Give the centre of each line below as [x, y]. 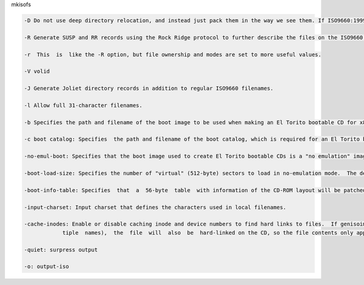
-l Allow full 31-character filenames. [83, 105]
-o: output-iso [46, 267]
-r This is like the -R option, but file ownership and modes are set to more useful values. [173, 54]
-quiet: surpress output [61, 250]
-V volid [37, 72]
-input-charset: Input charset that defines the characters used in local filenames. [155, 207]
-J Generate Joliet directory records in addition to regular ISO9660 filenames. [149, 89]
